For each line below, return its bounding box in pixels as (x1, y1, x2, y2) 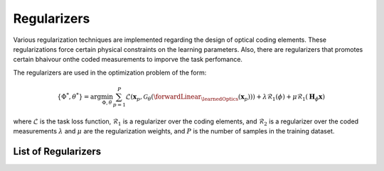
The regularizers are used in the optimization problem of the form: (13, 68, 207, 77)
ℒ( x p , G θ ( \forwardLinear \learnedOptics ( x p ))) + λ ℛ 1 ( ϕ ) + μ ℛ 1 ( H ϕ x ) (125, 92, 325, 102)
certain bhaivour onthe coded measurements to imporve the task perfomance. (13, 55, 243, 64)
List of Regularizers (13, 145, 102, 158)
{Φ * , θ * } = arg (57, 92, 102, 101)
